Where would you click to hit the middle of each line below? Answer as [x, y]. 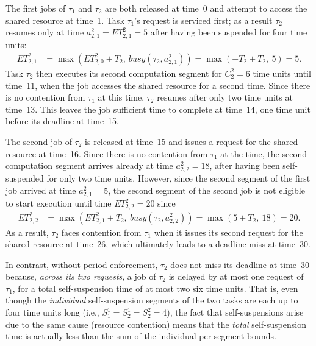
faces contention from [101, 232]
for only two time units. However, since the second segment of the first [178, 178]
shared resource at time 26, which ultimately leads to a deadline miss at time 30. [158, 244]
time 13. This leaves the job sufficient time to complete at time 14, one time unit [158, 109]
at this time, [121, 97]
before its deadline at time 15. [63, 121]
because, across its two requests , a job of [81, 276]
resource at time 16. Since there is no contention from [107, 153]
